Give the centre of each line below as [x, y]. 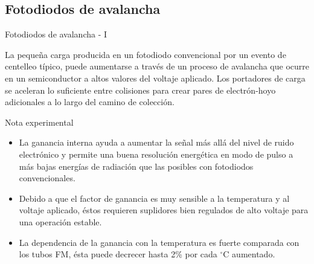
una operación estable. [60, 221]
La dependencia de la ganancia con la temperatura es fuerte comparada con [159, 242]
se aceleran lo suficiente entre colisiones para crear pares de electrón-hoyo [140, 90]
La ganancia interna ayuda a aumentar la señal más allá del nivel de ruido [156, 142]
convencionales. [47, 178]
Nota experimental [39, 122]
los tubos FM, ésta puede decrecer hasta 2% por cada [118, 254]
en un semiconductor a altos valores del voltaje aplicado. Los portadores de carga [155, 78]
